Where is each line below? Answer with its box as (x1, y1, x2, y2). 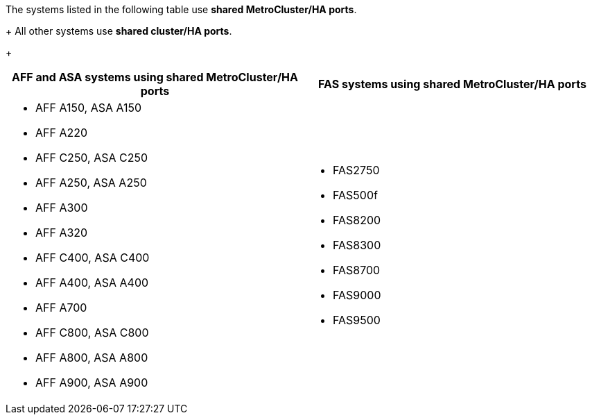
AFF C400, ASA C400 (35, 251, 150, 264)
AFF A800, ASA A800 (35, 351, 148, 364)
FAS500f (333, 188, 378, 202)
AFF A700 (35, 301, 87, 314)
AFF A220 (35, 126, 88, 140)
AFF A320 (35, 226, 88, 240)
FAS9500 (333, 313, 381, 327)
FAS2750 (333, 163, 380, 177)
